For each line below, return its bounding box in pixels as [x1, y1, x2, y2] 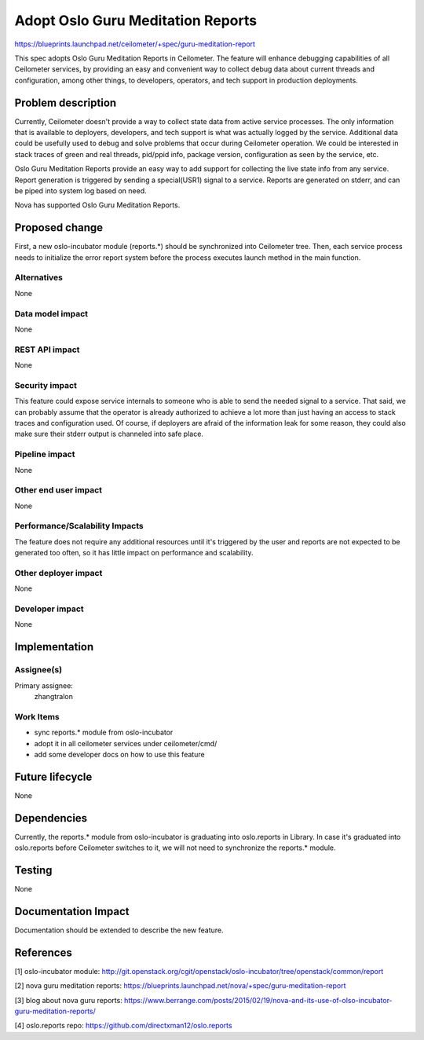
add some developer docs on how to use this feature [34, 749, 205, 759]
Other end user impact [14, 485, 102, 496]
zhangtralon [34, 692, 74, 701]
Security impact [14, 379, 78, 390]
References [14, 946, 72, 959]
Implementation [14, 640, 94, 654]
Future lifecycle [14, 770, 93, 783]
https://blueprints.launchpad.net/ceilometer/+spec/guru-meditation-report [14, 39, 255, 49]
